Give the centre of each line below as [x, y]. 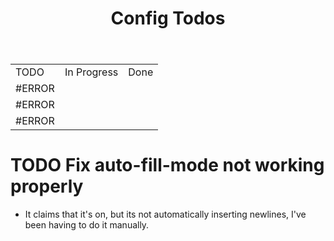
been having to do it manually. [87, 225]
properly [47, 186]
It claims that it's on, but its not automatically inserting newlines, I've [165, 214]
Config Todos [168, 18]
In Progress [91, 72]
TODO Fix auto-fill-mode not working [167, 165]
